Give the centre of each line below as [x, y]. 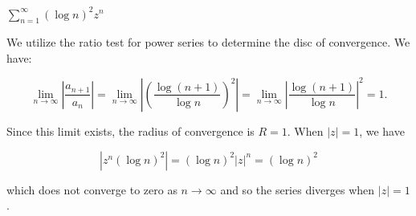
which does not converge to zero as [92, 189]
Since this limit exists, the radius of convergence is [131, 130]
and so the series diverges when [298, 189]
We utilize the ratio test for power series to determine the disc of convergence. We [208, 42]
